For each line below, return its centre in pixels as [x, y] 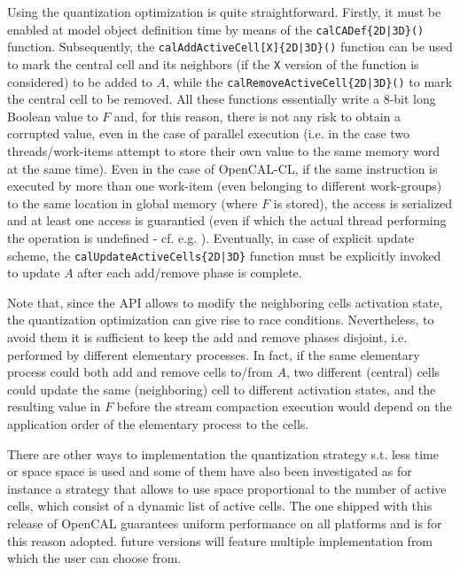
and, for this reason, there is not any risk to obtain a [257, 116]
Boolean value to [53, 116]
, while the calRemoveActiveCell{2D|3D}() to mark [309, 81]
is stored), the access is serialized [363, 203]
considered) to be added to [80, 81]
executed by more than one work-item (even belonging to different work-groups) [225, 186]
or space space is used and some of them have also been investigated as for [210, 471]
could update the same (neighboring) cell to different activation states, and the [222, 389]
